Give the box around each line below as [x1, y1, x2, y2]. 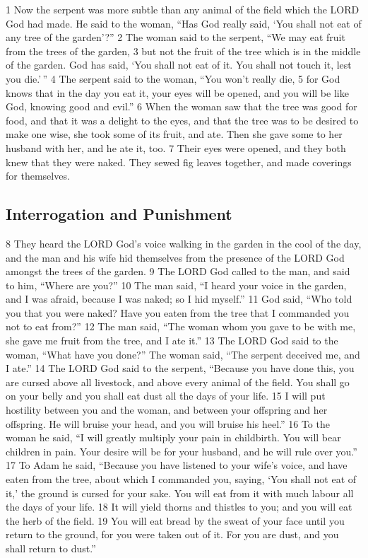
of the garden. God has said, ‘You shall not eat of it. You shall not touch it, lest [6, 57, 352, 72]
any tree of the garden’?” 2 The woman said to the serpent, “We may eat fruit [6, 30, 345, 45]
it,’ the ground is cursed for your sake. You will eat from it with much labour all [6, 485, 354, 500]
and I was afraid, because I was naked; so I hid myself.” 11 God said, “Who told [6, 291, 352, 306]
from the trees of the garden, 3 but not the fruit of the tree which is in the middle [6, 43, 361, 58]
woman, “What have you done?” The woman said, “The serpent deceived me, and [6, 347, 360, 361]
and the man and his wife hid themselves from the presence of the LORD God [6, 250, 345, 265]
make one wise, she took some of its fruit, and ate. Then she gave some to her [6, 127, 343, 141]
